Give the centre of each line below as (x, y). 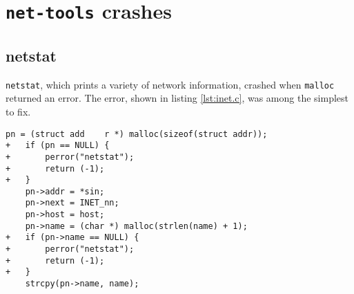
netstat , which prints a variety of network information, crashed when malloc (170, 84)
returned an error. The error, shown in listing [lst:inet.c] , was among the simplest (177, 98)
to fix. (18, 111)
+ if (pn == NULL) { (58, 146)
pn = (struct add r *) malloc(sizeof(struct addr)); (137, 134)
